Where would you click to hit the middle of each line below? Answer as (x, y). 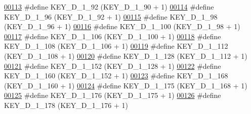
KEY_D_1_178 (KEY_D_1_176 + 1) (66, 105)
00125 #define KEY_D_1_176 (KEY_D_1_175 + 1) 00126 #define (113, 95)
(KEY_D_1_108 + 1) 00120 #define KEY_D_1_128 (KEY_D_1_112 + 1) (126, 55)
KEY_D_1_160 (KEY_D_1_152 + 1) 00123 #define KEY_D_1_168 (116, 76)
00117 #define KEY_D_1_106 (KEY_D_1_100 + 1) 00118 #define (113, 36)
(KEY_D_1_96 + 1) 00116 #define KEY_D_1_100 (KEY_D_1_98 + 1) (122, 26)
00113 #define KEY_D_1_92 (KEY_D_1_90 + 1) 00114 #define (109, 7)
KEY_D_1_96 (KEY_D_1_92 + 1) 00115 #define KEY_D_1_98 (111, 16)
